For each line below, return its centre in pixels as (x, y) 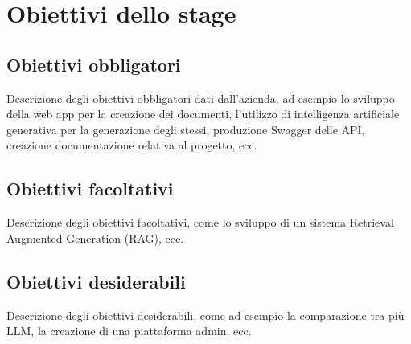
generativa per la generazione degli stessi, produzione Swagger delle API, (186, 129)
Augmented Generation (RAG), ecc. (95, 238)
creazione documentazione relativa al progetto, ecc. (132, 145)
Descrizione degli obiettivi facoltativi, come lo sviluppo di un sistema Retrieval (200, 222)
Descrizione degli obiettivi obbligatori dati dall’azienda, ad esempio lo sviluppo (201, 98)
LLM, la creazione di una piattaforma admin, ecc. (129, 331)
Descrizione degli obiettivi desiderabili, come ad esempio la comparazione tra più (205, 315)
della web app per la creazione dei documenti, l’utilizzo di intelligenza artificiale (203, 114)
